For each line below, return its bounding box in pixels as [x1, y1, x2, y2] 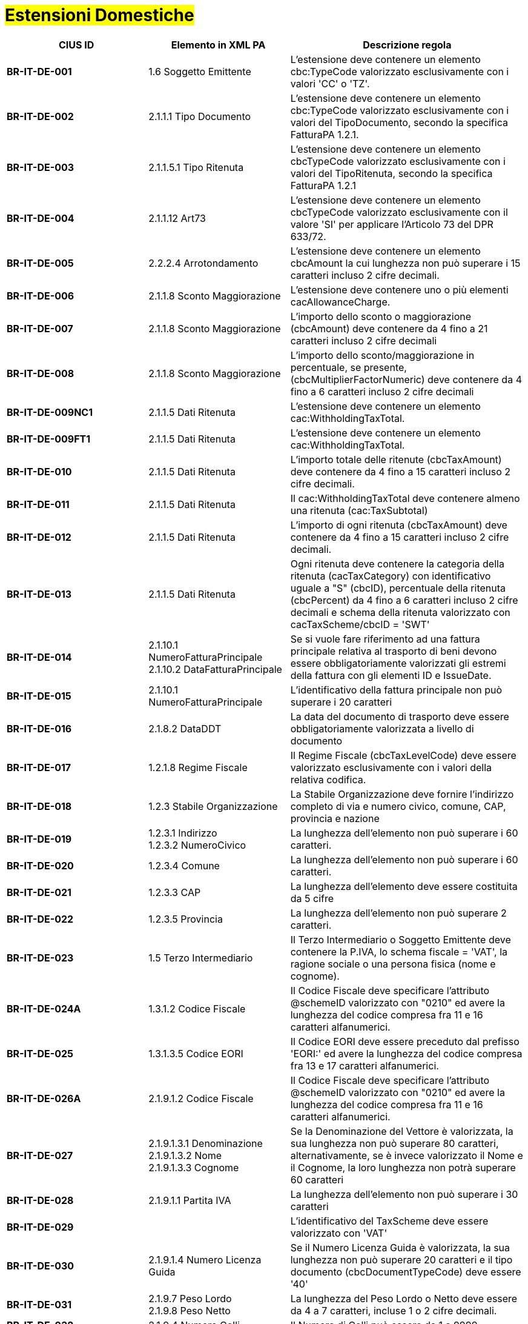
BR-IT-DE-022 [7, 912, 74, 925]
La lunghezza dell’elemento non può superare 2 [290, 906, 507, 919]
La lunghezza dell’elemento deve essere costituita [290, 880, 518, 892]
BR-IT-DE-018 [7, 800, 72, 812]
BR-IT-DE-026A [7, 1092, 81, 1105]
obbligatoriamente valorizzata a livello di [290, 722, 474, 735]
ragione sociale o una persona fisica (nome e [290, 957, 496, 970]
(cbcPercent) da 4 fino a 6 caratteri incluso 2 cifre [290, 593, 518, 606]
